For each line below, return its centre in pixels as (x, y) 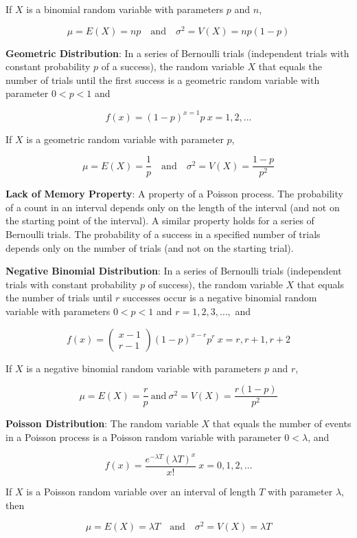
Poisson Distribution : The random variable (102, 423)
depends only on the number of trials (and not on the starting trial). (150, 247)
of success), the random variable (215, 284)
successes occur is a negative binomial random (220, 298)
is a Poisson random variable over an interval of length (141, 491)
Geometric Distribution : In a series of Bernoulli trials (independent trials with (177, 53)
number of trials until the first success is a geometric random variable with (163, 79)
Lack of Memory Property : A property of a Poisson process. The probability (174, 194)
